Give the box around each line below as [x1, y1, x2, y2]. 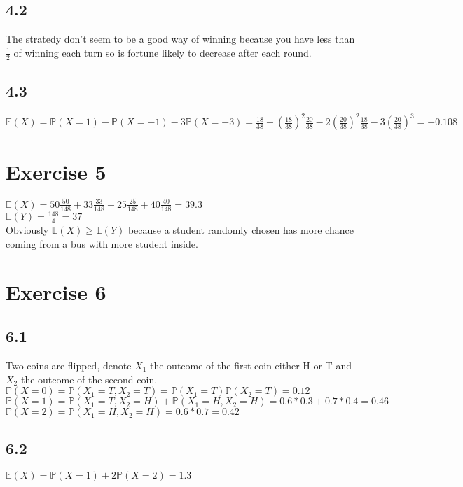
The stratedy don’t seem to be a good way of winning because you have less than [6, 31, 355, 46]
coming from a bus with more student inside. [6, 236, 198, 250]
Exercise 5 [6, 157, 106, 185]
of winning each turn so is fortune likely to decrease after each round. [13, 45, 312, 59]
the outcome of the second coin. [20, 372, 158, 386]
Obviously [6, 223, 49, 237]
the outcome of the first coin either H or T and [150, 358, 352, 372]
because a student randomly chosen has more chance [127, 223, 354, 237]
